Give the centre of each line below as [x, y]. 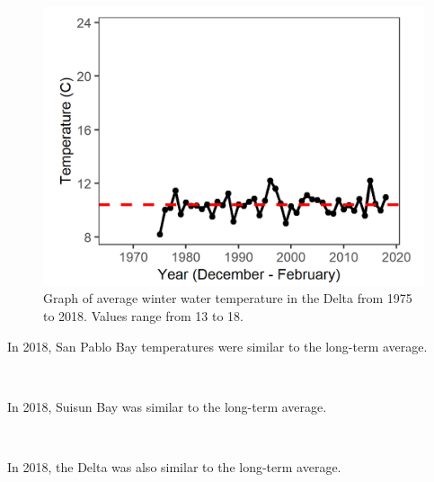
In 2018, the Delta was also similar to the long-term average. [174, 466]
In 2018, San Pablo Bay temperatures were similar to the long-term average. [217, 346]
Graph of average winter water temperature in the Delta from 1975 [228, 298]
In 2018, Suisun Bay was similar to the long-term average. [167, 406]
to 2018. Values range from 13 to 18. [143, 315]
